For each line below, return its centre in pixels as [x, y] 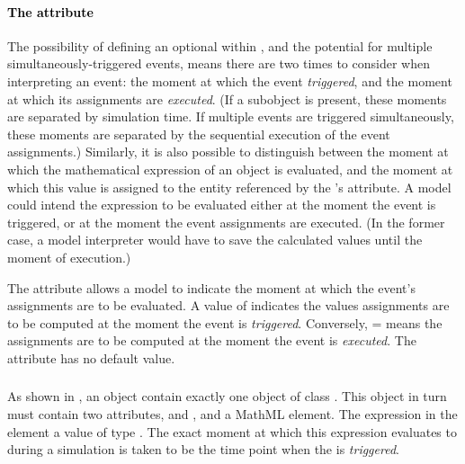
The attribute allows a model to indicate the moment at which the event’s [211, 287]
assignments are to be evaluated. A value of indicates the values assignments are [228, 305]
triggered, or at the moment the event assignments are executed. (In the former [226, 222]
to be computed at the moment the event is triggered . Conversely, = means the [225, 322]
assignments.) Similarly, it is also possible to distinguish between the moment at [228, 152]
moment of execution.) [69, 257]
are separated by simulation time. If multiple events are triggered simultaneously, [231, 116]
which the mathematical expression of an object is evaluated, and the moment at [230, 169]
